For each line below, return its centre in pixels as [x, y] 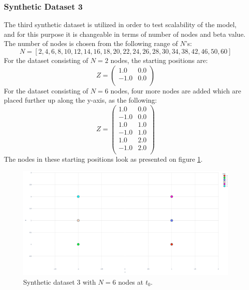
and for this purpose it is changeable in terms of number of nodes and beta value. [125, 34]
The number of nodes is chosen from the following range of [91, 43]
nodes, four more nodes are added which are [176, 90]
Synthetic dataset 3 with [60, 282]
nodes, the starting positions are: [159, 60]
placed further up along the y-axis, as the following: [81, 100]
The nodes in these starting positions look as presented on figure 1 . [103, 159]
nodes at [131, 282]
